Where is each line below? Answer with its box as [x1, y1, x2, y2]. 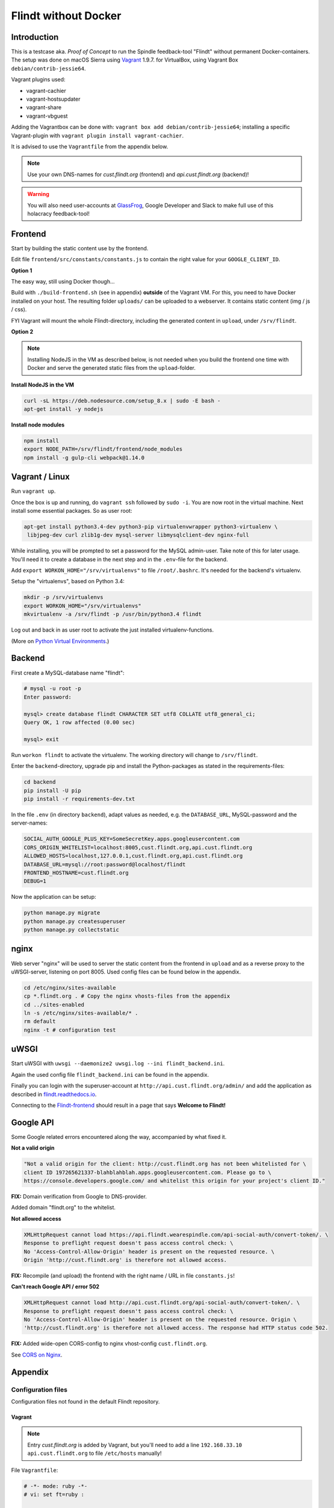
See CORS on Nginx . [11, 1351, 63, 1358]
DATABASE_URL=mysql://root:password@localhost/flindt [23, 861, 186, 868]
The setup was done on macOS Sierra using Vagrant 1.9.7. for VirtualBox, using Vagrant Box [11, 56, 238, 63]
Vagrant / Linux [11, 472, 70, 482]
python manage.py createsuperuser [23, 917, 126, 925]
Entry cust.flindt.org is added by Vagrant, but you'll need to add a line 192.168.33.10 [27, 1441, 243, 1448]
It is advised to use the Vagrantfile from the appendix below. [11, 142, 169, 150]
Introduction [11, 32, 59, 42]
